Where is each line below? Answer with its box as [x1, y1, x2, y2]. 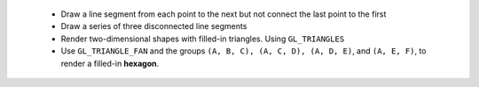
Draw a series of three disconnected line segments [60, 21, 247, 32]
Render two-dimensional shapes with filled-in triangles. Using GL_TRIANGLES [60, 33, 345, 44]
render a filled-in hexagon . [60, 58, 160, 69]
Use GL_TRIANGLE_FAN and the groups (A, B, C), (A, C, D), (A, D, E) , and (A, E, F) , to [60, 46, 427, 56]
